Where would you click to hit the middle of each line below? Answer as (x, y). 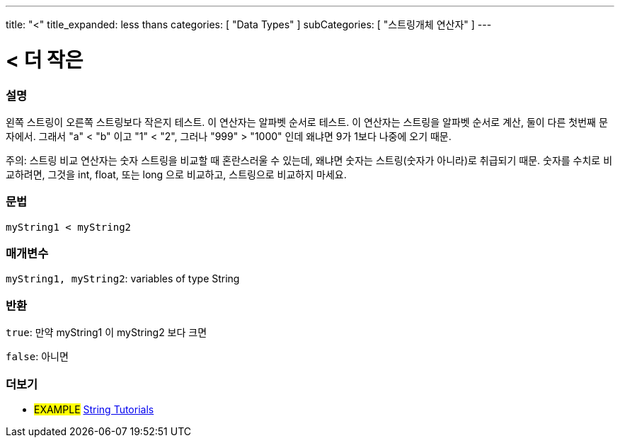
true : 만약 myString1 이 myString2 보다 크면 (107, 333)
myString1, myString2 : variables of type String (123, 279)
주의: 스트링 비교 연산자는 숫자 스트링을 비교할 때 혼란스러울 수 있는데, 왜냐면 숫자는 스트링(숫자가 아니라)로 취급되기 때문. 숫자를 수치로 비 (309, 160)
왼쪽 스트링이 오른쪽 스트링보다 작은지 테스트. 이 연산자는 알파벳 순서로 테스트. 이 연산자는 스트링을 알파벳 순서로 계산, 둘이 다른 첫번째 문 (307, 122)
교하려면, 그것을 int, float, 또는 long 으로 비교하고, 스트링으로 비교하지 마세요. (176, 174)
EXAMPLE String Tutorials (94, 409)
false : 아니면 (37, 357)
